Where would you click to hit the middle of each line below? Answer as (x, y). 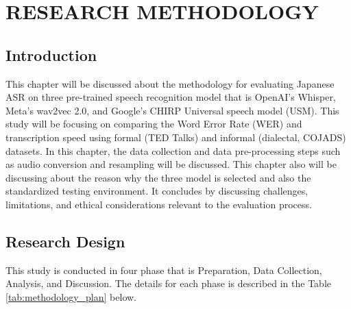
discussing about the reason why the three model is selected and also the (158, 177)
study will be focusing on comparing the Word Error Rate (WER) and (154, 124)
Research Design (65, 241)
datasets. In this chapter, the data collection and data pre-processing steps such (173, 150)
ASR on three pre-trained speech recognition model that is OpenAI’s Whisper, (171, 97)
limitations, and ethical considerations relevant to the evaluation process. (159, 204)
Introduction (51, 54)
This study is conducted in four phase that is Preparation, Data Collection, (164, 270)
